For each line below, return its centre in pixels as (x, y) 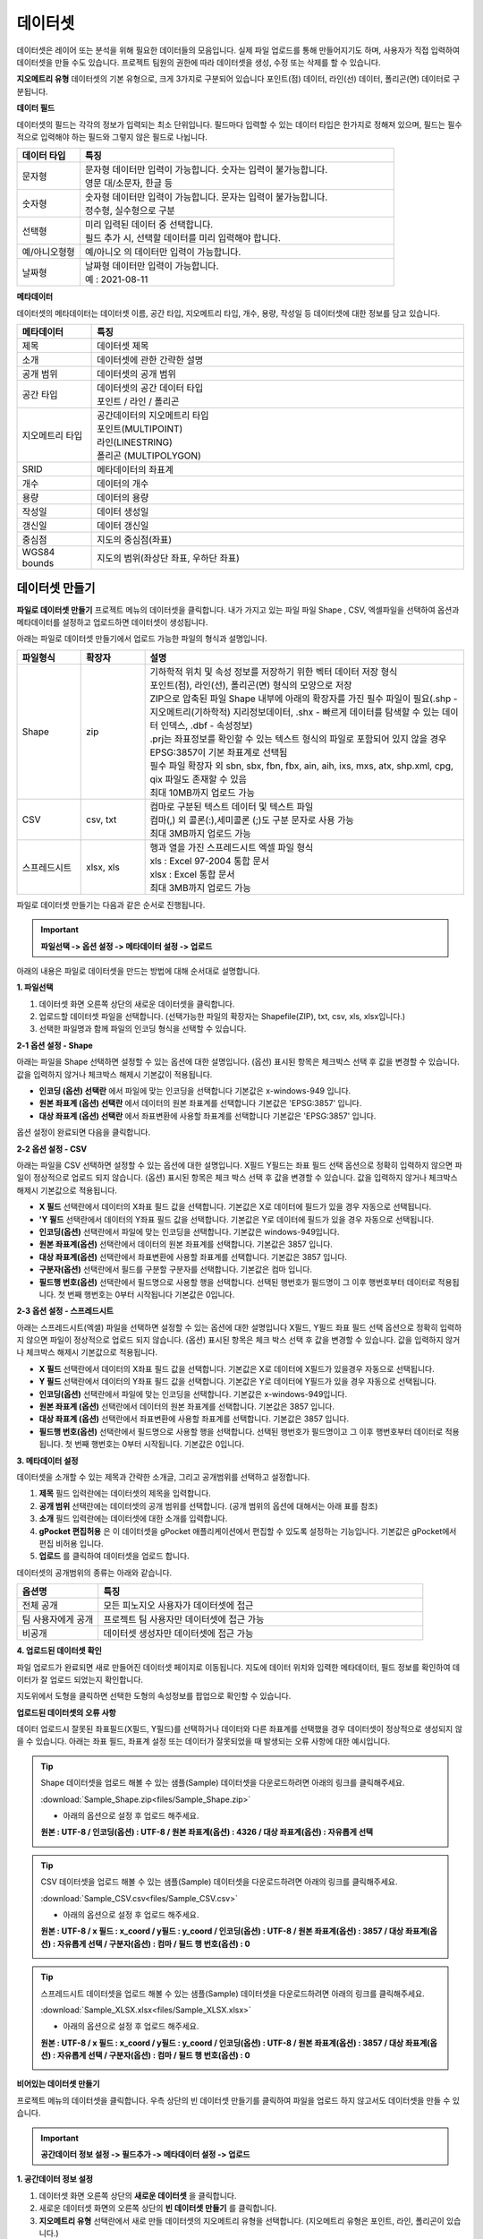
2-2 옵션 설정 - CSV (52, 1149)
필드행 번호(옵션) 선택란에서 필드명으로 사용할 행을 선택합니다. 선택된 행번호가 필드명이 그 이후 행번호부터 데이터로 (237, 1282)
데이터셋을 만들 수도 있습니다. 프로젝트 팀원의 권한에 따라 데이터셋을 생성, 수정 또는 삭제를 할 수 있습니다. (199, 62)
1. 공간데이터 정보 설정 (55, 2179)
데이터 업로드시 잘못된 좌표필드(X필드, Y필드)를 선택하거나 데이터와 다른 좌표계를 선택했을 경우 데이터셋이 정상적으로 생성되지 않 (239, 1729)
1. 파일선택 (35, 987)
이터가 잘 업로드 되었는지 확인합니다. (80, 1679)
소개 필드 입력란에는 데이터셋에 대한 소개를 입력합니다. (133, 1519)
